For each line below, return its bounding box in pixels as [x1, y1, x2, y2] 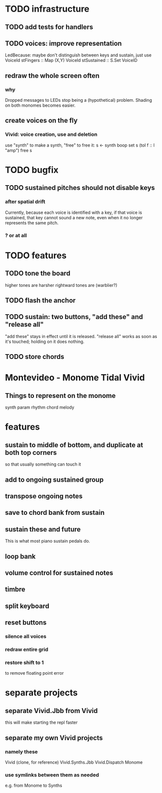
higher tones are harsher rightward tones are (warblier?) [5, 282, 117, 288]
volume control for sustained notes [5, 568, 113, 577]
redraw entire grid [5, 646, 49, 653]
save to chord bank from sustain [5, 509, 105, 517]
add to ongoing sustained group [5, 475, 104, 484]
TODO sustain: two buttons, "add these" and [5, 313, 143, 321]
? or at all [5, 232, 27, 239]
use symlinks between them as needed [5, 771, 99, 778]
